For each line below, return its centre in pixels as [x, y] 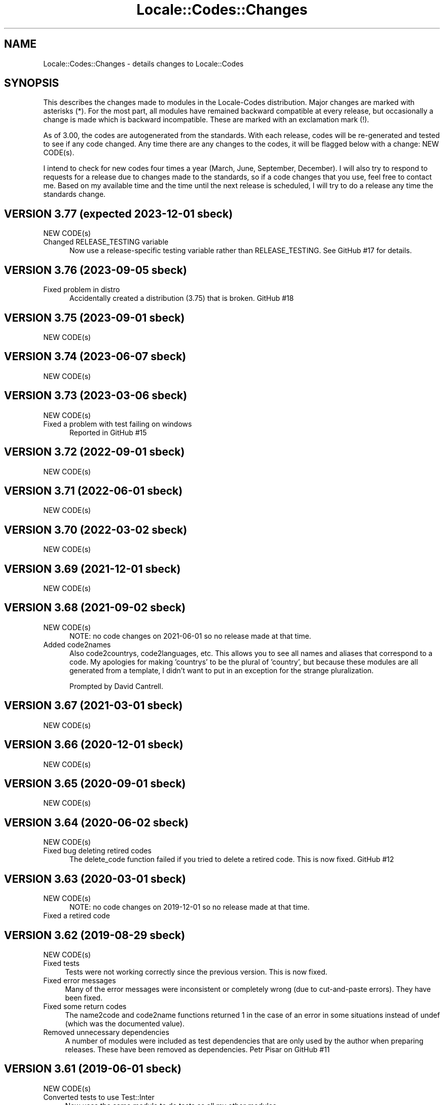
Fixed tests [61, 963]
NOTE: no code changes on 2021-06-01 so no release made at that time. [190, 636]
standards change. [75, 194]
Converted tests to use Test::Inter [99, 1097]
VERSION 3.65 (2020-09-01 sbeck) [95, 783]
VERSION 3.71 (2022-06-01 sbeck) [94, 491]
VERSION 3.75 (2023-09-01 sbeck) [95, 318]
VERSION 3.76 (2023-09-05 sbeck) [96, 270]
